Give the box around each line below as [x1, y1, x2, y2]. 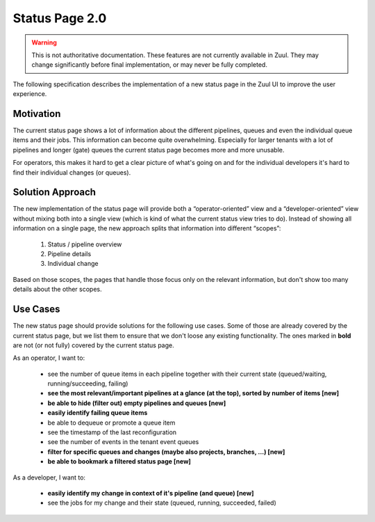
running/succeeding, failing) [47, 379, 128, 388]
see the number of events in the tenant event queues [47, 438, 199, 446]
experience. [12, 90, 47, 98]
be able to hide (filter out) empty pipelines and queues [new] [47, 399, 226, 407]
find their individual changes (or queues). [12, 168, 131, 177]
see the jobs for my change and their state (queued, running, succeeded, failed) [47, 498, 277, 507]
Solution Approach [12, 187, 97, 198]
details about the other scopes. [12, 285, 102, 294]
